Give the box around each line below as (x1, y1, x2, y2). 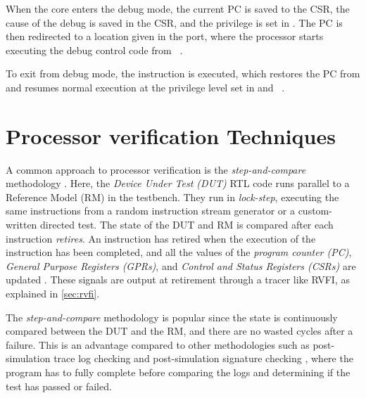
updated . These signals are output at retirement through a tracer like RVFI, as (6, 272, 350, 287)
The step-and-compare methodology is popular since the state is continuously (6, 309, 338, 324)
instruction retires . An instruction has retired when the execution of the (6, 231, 316, 245)
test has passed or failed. (6, 378, 112, 393)
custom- (298, 203, 332, 218)
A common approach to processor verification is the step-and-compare (6, 162, 306, 176)
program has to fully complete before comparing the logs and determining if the (6, 365, 351, 379)
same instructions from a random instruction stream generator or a (6, 203, 295, 218)
